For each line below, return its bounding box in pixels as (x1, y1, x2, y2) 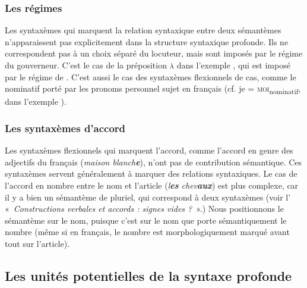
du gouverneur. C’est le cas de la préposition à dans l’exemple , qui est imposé (5, 59, 290, 71)
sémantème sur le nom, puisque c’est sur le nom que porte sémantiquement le (5, 214, 287, 226)
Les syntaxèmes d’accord (5, 120, 126, 135)
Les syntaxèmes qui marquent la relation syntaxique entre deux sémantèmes (5, 24, 281, 36)
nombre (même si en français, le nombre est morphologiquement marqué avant (5, 226, 290, 238)
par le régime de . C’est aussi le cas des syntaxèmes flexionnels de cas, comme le (5, 70, 296, 83)
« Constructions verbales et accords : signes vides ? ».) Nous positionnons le (5, 202, 284, 215)
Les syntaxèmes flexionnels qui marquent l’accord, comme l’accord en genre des (5, 144, 293, 156)
